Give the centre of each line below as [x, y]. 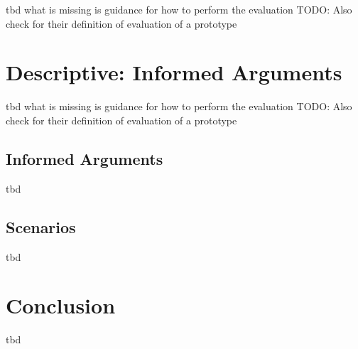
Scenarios [41, 226]
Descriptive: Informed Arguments [174, 72]
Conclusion [61, 305]
